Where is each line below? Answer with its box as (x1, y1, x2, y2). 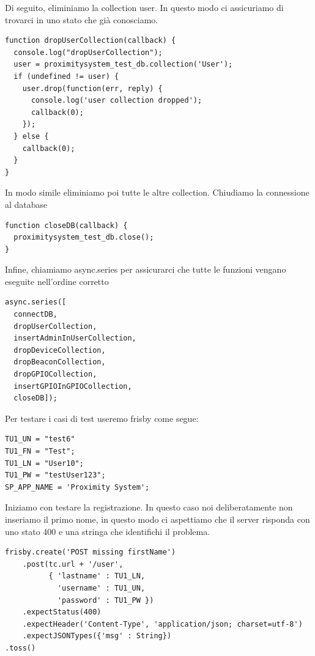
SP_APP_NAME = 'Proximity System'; (5, 482, 150, 492)
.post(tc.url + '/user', (22, 559, 124, 569)
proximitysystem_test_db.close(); (13, 233, 154, 242)
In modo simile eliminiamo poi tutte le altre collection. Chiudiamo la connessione (5, 186, 309, 199)
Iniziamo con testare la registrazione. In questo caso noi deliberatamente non (5, 501, 293, 514)
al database (5, 197, 48, 210)
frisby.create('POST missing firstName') (5, 548, 176, 557)
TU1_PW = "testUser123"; (5, 471, 106, 480)
